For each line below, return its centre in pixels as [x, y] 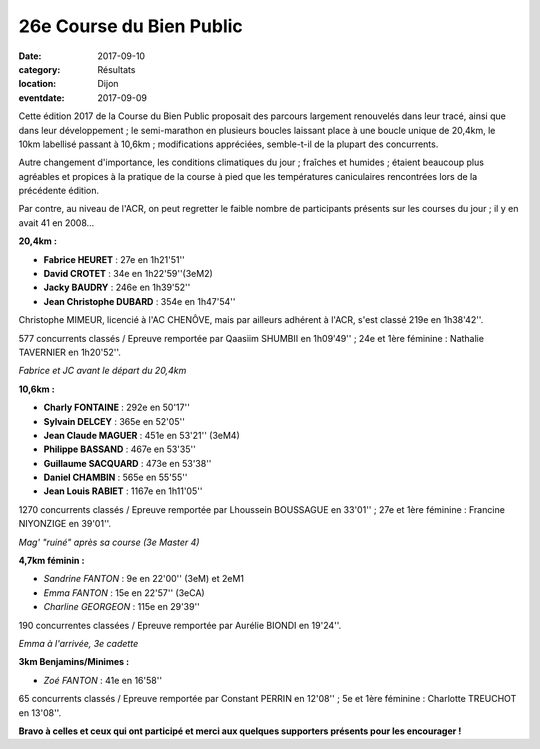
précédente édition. [59, 191]
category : [39, 69]
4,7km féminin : [51, 561]
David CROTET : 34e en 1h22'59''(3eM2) [128, 274]
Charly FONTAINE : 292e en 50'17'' [116, 407]
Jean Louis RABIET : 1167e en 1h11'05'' [123, 491]
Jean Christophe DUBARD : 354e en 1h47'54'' [139, 301]
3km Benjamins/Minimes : [74, 662]
